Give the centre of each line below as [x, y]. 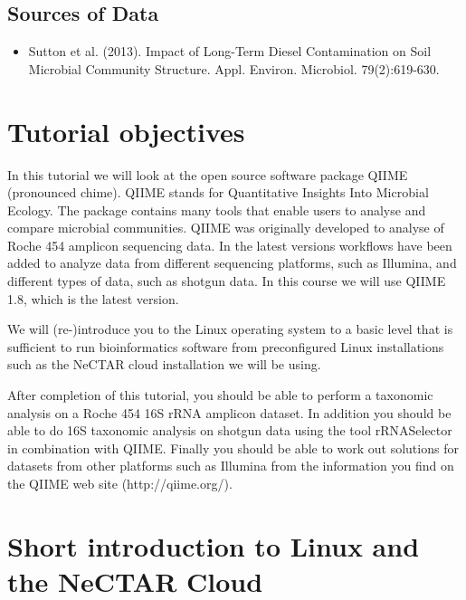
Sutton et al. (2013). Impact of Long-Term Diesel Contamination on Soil [230, 51]
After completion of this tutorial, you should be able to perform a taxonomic [220, 395]
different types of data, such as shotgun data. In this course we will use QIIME [227, 281]
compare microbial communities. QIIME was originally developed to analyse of [226, 228]
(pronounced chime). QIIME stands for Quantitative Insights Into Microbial [218, 192]
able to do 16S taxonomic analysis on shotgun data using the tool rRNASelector [230, 430]
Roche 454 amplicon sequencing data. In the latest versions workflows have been [230, 245]
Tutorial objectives [126, 131]
